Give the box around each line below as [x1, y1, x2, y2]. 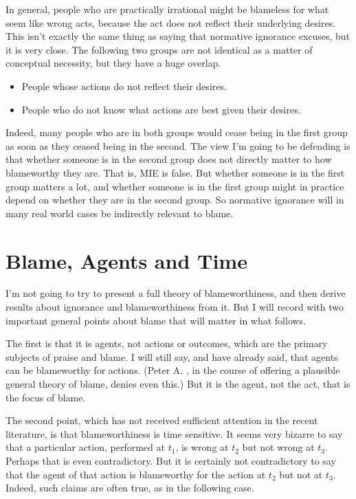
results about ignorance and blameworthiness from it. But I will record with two [5, 300, 344, 314]
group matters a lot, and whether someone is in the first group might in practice [5, 179, 344, 193]
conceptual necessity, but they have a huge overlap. [5, 56, 221, 70]
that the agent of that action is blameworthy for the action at [5, 467, 266, 481]
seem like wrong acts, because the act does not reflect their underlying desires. [5, 15, 336, 30]
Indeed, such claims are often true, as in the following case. [5, 480, 254, 495]
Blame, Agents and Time [5, 246, 247, 274]
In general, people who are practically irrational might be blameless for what [5, 2, 329, 16]
